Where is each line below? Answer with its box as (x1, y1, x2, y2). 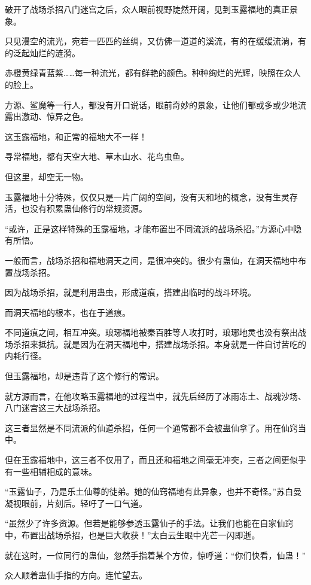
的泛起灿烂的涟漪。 (5, 46, 80, 59)
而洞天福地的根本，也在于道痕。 (5, 306, 130, 318)
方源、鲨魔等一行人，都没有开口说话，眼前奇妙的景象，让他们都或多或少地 (5, 98, 298, 111)
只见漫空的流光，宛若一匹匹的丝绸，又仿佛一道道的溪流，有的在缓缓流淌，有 (5, 35, 306, 47)
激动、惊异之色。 (21, 110, 89, 123)
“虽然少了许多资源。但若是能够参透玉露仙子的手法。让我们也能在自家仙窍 (5, 517, 294, 529)
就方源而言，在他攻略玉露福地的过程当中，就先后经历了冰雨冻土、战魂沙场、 (5, 389, 306, 402)
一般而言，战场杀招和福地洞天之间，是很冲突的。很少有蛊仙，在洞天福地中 (5, 254, 298, 266)
